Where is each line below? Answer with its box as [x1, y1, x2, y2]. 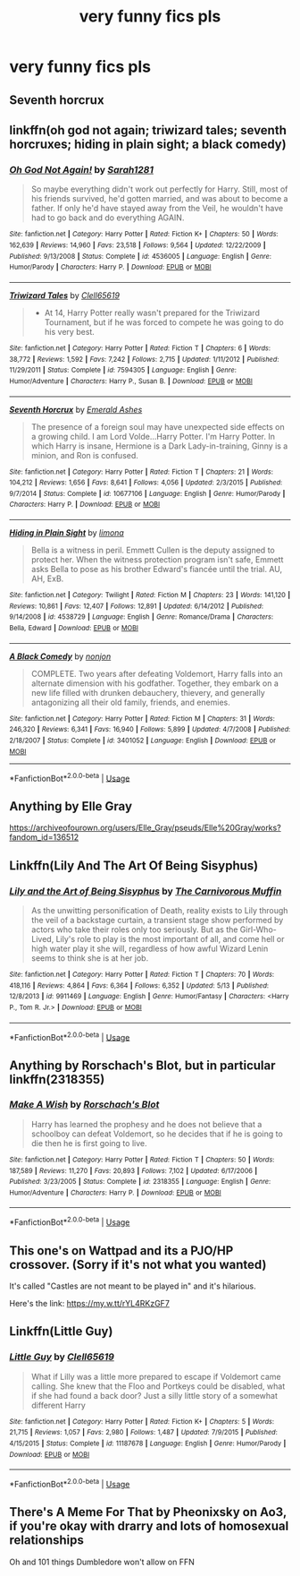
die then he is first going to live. [30, 1137, 147, 1148]
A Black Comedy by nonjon [9, 651, 112, 662]
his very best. [44, 326, 96, 337]
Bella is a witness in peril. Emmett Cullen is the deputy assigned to [30, 544, 275, 556]
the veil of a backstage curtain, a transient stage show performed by [30, 914, 284, 925]
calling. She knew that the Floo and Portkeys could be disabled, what [30, 1381, 286, 1392]
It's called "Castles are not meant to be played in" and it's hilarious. [9, 1280, 256, 1291]
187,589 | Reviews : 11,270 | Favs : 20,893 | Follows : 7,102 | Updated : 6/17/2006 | [9, 1166, 258, 1175]
